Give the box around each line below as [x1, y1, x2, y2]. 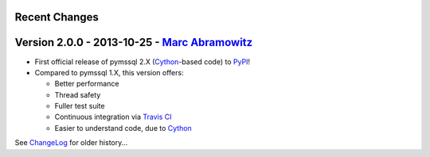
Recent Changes [14, 10, 100, 24]
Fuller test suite [54, 101, 105, 111]
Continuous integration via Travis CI [54, 112, 172, 122]
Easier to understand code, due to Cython [54, 123, 193, 132]
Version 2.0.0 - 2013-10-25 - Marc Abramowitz [14, 36, 253, 49]
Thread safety [54, 90, 101, 99]
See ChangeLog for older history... [14, 138, 128, 147]
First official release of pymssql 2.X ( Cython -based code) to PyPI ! [34, 56, 251, 67]
